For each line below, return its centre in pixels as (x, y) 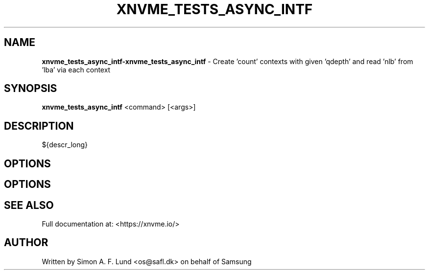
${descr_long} (65, 145)
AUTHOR (26, 243)
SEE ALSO (29, 205)
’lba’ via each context (76, 69)
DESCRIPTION (39, 126)
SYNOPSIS (31, 89)
